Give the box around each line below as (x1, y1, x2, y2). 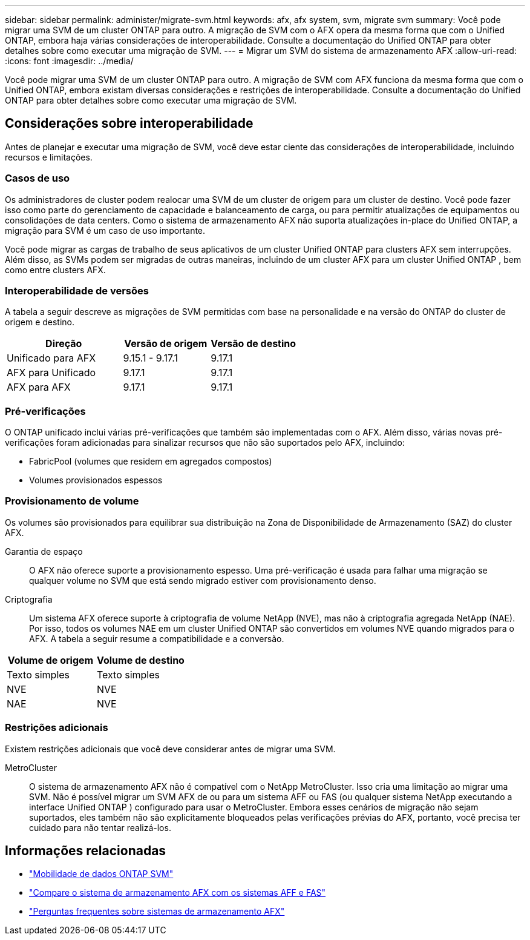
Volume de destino (96, 654, 185, 666)
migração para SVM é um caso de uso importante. (5, 225, 206, 236)
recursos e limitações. (5, 151, 93, 162)
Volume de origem (7, 654, 94, 666)
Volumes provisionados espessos (29, 475, 163, 486)
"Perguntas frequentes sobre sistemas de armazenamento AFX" (29, 906, 285, 917)
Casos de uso (5, 172, 70, 185)
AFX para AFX (7, 381, 71, 394)
